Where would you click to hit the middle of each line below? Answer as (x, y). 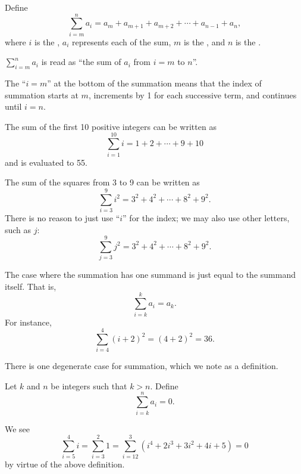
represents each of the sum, (121, 41)
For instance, (28, 322)
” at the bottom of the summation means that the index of (154, 83)
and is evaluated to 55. (46, 162)
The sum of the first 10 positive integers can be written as (111, 126)
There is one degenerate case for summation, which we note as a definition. (142, 366)
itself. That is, (31, 286)
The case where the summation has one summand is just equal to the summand (150, 275)
